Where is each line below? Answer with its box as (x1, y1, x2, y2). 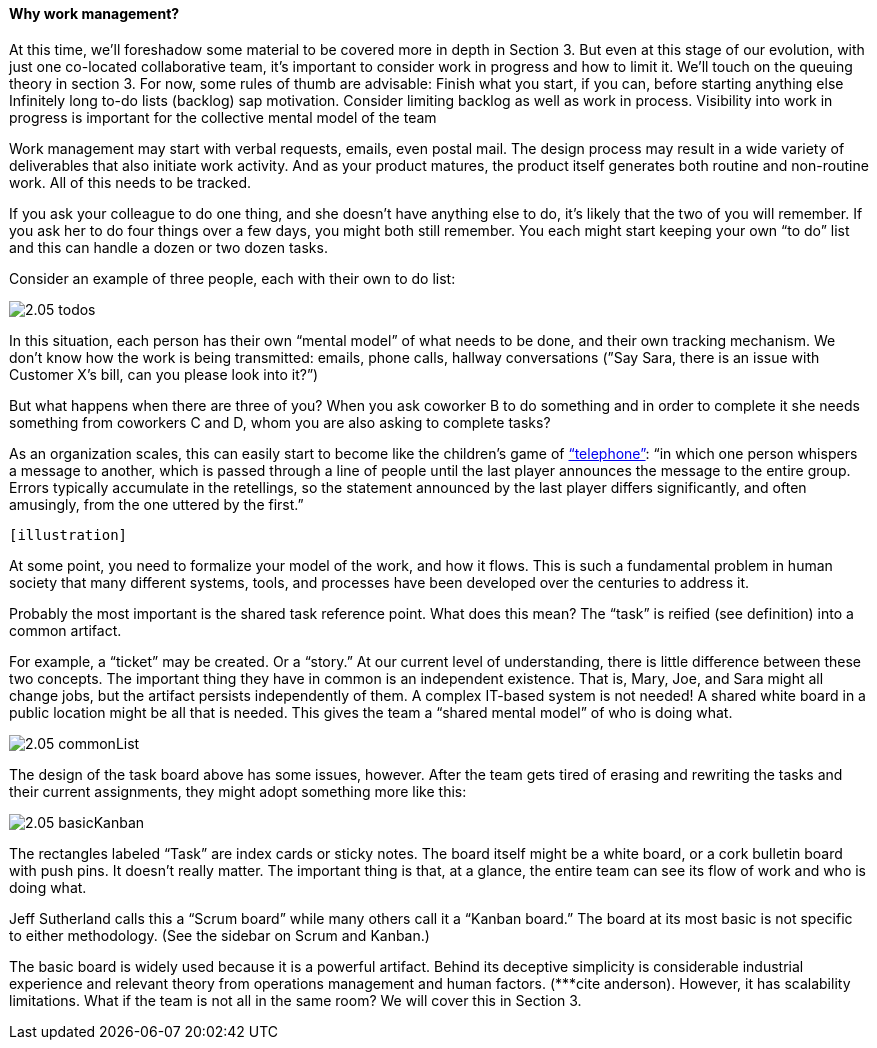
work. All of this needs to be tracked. (9, 173, 251, 191)
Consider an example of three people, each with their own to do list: (9, 269, 456, 287)
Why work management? (9, 5, 180, 22)
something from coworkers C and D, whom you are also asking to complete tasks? (9, 413, 551, 431)
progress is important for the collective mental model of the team (9, 108, 437, 126)
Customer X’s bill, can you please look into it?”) (9, 365, 319, 383)
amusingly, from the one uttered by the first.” (9, 495, 304, 513)
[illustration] (9, 526, 128, 543)
